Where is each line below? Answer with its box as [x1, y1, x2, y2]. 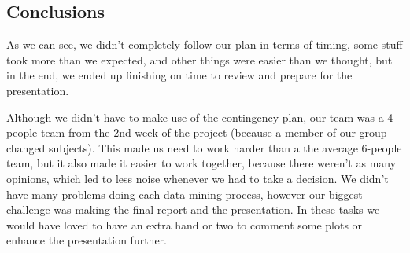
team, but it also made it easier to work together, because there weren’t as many [6, 155, 397, 171]
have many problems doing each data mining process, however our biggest [6, 185, 363, 202]
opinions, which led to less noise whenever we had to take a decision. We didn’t [6, 170, 389, 186]
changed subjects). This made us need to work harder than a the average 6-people [6, 139, 402, 156]
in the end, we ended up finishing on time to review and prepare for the [6, 67, 353, 83]
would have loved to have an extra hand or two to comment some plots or [6, 216, 363, 233]
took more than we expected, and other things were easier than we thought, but [6, 51, 393, 68]
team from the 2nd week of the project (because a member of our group [40, 124, 387, 141]
